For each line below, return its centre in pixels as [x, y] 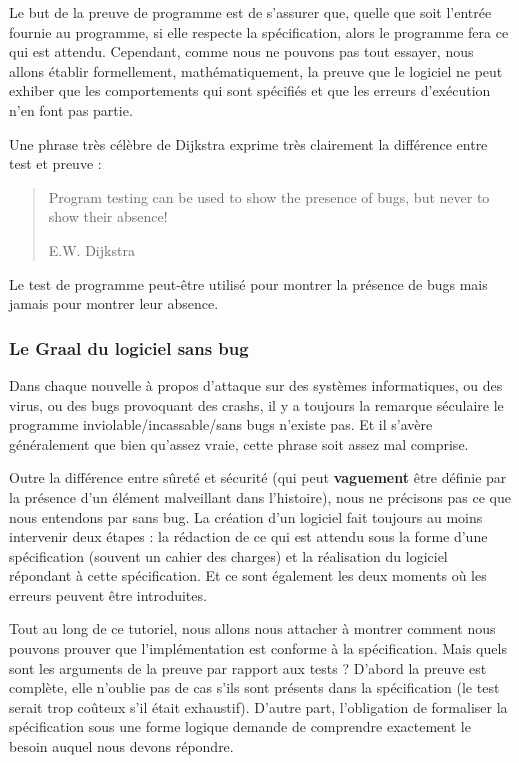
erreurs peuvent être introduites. [108, 594]
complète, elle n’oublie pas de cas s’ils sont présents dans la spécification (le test [254, 687]
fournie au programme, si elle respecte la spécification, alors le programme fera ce [259, 31]
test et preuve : [55, 163]
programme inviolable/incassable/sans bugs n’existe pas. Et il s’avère [221, 424]
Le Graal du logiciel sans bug [129, 347]
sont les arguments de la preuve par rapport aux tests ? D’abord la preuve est [248, 667]
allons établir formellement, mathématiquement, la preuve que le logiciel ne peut [256, 70]
